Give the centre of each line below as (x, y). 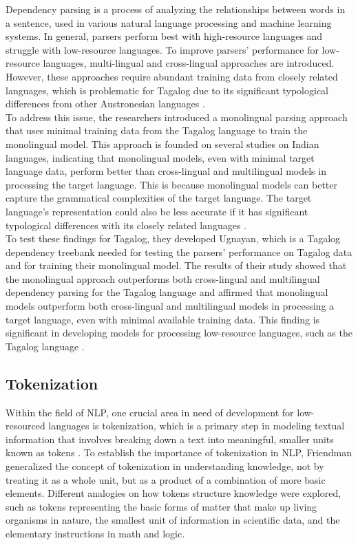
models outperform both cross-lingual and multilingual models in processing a (170, 306)
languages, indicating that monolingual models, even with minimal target (160, 157)
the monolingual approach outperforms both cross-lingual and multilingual (163, 278)
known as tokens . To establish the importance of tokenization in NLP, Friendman (179, 452)
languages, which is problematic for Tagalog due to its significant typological (167, 90)
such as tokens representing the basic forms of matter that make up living (161, 506)
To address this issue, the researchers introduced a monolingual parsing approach (177, 117)
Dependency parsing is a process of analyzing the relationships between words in (176, 9)
